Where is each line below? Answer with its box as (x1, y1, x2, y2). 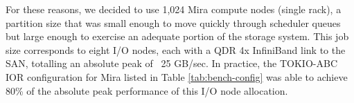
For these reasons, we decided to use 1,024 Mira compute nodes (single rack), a (6, 2, 342, 16)
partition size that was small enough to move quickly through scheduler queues (6, 15, 341, 30)
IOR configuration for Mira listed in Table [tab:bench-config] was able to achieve (6, 69, 348, 84)
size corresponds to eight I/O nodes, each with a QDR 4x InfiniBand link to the (6, 42, 346, 57)
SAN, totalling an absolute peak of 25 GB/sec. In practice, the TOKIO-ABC (6, 56, 337, 71)
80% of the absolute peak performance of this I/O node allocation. (6, 83, 288, 97)
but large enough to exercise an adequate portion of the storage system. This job (6, 29, 349, 44)
